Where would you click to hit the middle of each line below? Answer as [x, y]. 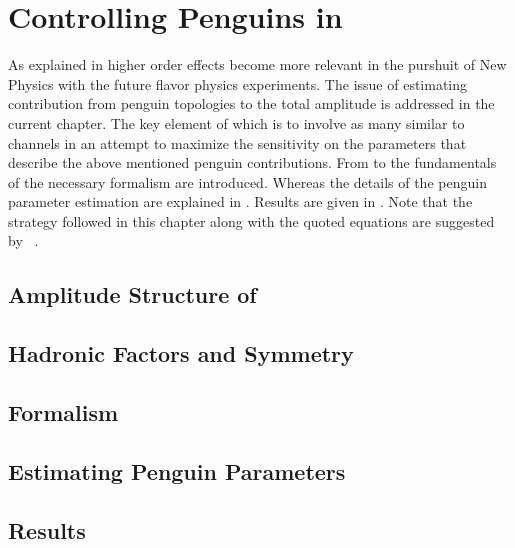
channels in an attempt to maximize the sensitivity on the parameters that [237, 142]
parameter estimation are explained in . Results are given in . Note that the [240, 201]
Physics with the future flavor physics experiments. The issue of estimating [238, 83]
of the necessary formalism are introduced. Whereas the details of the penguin [247, 181]
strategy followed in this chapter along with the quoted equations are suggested [251, 220]
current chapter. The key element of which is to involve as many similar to [236, 122]
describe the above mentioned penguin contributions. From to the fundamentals [252, 162]
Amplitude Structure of [132, 294]
